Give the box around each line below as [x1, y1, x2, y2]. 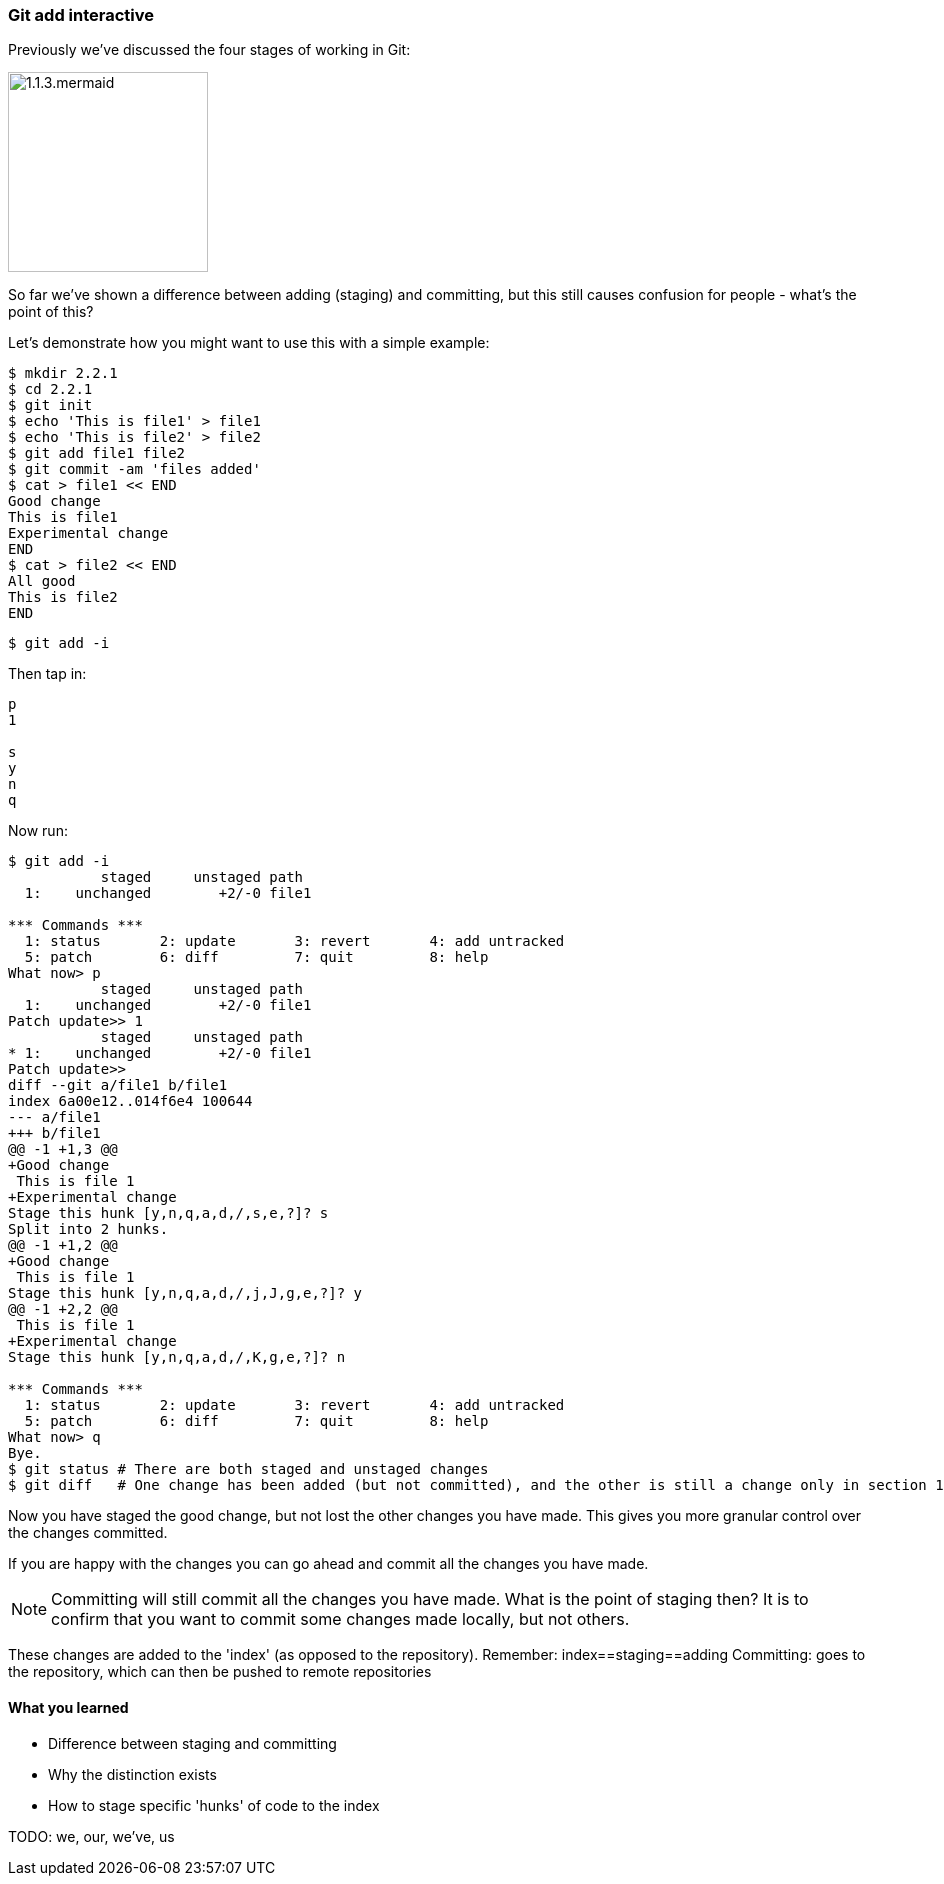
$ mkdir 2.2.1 [8, 365, 118, 382]
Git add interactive [8, 5, 155, 25]
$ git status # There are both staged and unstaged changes [8, 1461, 489, 1478]
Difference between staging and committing [48, 1734, 337, 1752]
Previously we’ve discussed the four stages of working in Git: [8, 41, 411, 59]
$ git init [8, 397, 93, 414]
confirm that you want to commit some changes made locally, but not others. [51, 1609, 630, 1630]
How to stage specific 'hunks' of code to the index [48, 1796, 380, 1814]
